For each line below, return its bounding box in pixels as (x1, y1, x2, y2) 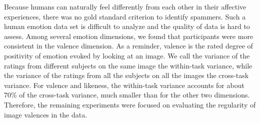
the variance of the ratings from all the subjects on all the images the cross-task (4, 70, 249, 80)
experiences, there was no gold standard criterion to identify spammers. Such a (4, 11, 246, 21)
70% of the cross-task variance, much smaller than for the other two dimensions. (4, 89, 250, 100)
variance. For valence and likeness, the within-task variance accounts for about (4, 79, 244, 90)
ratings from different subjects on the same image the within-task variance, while (4, 60, 252, 70)
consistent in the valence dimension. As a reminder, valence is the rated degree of (4, 40, 253, 51)
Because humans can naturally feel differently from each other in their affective (4, 1, 246, 11)
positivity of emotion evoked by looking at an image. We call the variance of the (4, 50, 250, 60)
